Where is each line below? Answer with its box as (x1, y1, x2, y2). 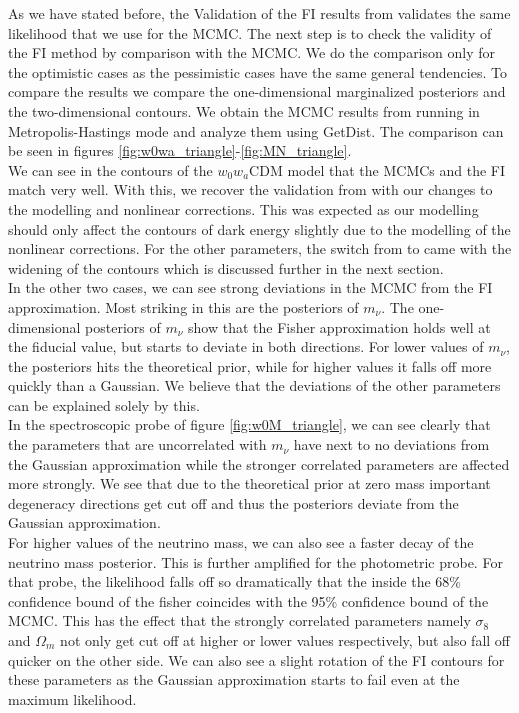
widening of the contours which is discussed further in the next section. (8, 257, 444, 278)
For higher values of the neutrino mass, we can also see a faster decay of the (8, 532, 474, 553)
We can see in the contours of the (8, 159, 213, 180)
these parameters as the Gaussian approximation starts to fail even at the (8, 669, 460, 690)
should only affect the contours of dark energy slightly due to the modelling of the (8, 218, 511, 239)
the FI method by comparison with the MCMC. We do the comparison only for (8, 42, 495, 63)
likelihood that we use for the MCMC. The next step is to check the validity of (8, 22, 492, 43)
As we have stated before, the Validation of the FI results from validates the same (8, 3, 511, 23)
